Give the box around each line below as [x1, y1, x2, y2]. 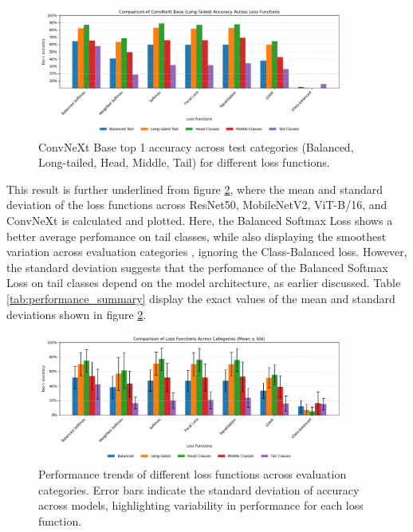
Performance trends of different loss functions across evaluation [38, 465, 347, 482]
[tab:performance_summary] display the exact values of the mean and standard [6, 290, 395, 307]
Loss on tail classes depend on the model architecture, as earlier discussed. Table [6, 274, 401, 291]
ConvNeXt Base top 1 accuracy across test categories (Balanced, [38, 138, 354, 155]
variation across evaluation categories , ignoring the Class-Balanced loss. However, [6, 243, 407, 260]
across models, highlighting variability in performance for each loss [38, 497, 364, 514]
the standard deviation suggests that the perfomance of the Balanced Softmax [6, 258, 388, 275]
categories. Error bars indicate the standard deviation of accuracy [38, 481, 360, 498]
